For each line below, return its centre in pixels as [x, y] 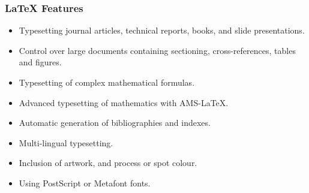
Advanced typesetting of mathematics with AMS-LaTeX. [124, 102]
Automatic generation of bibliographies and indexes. [115, 123]
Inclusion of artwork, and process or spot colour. [108, 163]
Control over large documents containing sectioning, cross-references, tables [157, 50]
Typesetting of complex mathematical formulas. [107, 82]
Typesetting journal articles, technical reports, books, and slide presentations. [162, 30]
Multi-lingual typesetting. [66, 142]
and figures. [40, 62]
